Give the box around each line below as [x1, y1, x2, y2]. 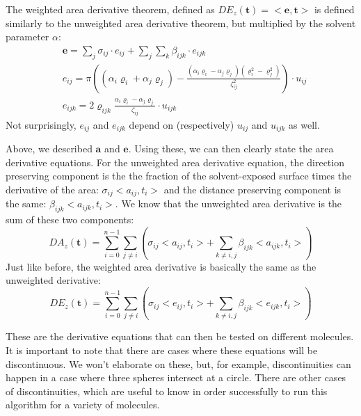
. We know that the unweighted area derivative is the [115, 196, 342, 211]
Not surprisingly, [6, 117, 77, 131]
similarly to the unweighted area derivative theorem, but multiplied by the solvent [6, 15, 356, 30]
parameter [6, 29, 49, 44]
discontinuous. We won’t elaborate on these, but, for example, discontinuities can [6, 356, 351, 371]
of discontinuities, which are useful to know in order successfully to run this [6, 383, 328, 398]
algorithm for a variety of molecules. [6, 397, 160, 412]
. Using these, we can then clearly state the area [128, 141, 334, 156]
